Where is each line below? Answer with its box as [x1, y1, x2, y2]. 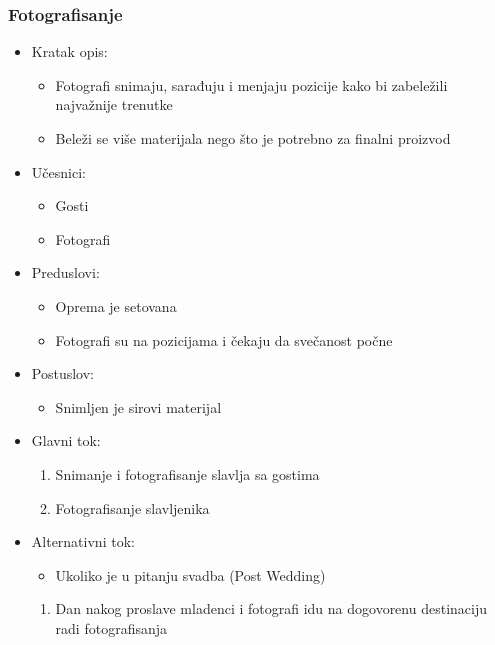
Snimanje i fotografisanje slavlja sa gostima [55, 463, 320, 484]
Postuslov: [31, 363, 94, 384]
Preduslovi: [31, 262, 100, 283]
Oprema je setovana [55, 295, 177, 316]
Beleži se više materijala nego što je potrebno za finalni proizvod [55, 128, 451, 148]
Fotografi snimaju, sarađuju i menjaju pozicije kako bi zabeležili [55, 74, 448, 95]
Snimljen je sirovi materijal [55, 396, 222, 417]
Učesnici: [31, 161, 86, 182]
